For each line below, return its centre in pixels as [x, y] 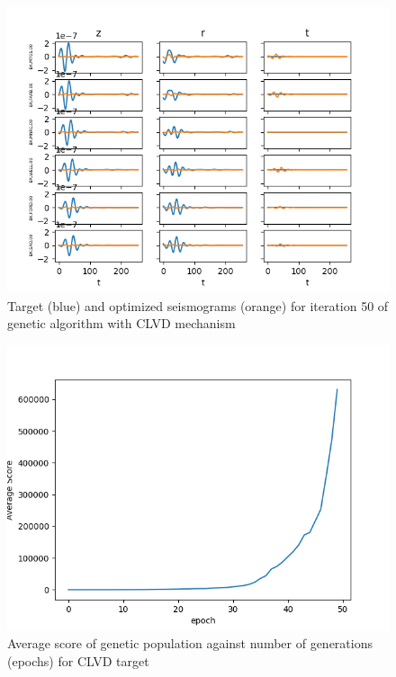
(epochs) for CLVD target [78, 660]
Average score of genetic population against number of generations [190, 643]
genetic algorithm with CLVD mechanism [121, 323]
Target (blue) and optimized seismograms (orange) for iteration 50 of [198, 305]
